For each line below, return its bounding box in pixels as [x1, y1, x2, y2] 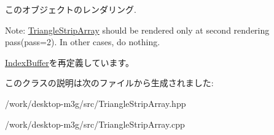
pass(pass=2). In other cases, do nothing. [5, 35, 160, 48]
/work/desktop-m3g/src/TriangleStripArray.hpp [5, 97, 186, 109]
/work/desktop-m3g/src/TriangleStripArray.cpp [5, 117, 185, 130]
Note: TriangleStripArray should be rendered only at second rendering [5, 23, 270, 36]
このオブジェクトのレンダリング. [5, 3, 136, 15]
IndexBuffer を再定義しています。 [5, 56, 134, 68]
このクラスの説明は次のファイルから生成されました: [5, 76, 214, 89]
